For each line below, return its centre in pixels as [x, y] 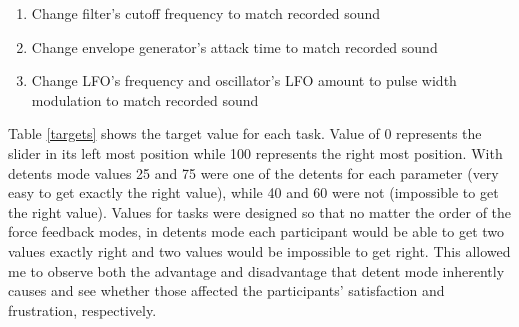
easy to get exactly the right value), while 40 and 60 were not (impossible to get [253, 192]
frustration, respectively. [82, 309]
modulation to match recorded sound [145, 99]
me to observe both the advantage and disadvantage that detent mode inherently [256, 270]
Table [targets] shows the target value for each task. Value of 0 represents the [245, 133]
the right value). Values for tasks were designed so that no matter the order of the [260, 211]
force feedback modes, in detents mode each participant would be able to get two [256, 231]
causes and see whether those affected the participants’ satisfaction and [226, 290]
